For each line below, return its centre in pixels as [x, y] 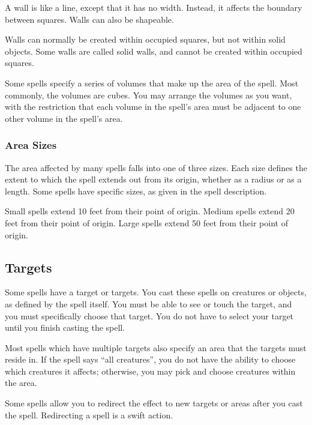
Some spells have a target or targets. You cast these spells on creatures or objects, [156, 292]
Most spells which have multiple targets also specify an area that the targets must [156, 347]
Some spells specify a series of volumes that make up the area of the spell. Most [152, 83]
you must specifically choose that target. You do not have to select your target [149, 315]
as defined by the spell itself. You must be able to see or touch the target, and [148, 303]
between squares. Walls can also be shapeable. [89, 19]
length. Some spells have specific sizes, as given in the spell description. [136, 191]
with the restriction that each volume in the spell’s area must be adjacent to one [153, 107]
